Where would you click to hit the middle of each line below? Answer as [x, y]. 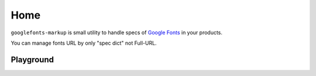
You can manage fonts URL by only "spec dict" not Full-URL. [84, 43]
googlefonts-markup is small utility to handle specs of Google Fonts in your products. [116, 32]
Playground [32, 59]
